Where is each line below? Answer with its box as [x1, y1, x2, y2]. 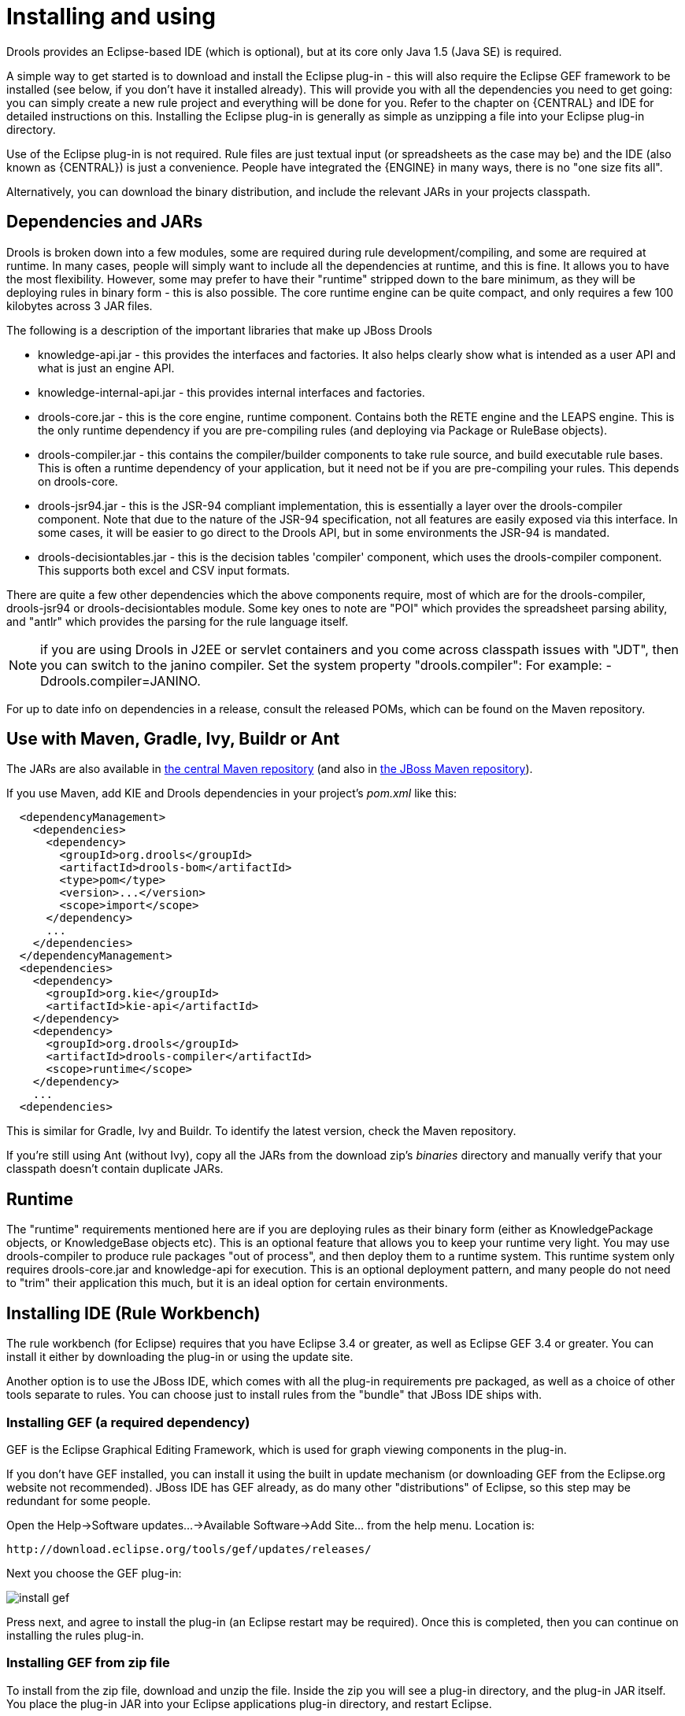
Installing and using [6, 3, 216, 30]
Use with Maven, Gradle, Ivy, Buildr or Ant [6, 729, 340, 749]
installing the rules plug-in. [6, 1628, 144, 1642]
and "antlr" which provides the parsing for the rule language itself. [6, 614, 349, 628]
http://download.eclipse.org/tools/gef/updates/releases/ [6, 1542, 372, 1555]
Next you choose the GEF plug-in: [6, 1566, 182, 1580]
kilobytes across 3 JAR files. [6, 298, 153, 313]
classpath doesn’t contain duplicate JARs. [6, 1162, 224, 1176]
